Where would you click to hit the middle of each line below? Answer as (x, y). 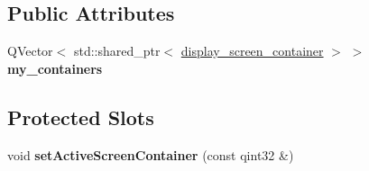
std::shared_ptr (117, 51)
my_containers (55, 68)
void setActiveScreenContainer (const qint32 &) (151, 154)
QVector (30, 51)
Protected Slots (81, 117)
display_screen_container (252, 51)
